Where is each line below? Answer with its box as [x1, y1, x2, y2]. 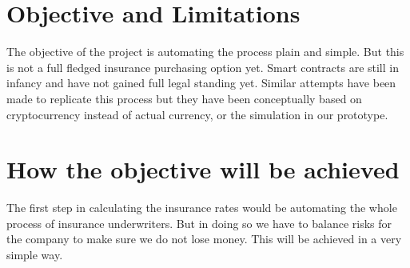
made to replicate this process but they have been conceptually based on [6, 90, 362, 106]
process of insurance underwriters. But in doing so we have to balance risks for [6, 214, 392, 231]
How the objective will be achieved [6, 153, 400, 186]
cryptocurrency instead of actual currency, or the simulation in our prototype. [6, 106, 388, 122]
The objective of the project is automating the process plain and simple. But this [6, 43, 404, 60]
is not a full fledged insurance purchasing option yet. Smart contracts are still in [6, 58, 399, 75]
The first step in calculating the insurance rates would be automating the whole [6, 199, 397, 216]
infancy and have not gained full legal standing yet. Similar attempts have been [6, 74, 396, 91]
